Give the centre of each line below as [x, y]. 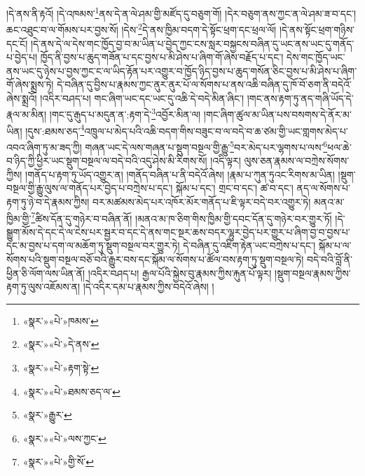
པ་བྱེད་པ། [22, 57]
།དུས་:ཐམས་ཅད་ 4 [55, 129]
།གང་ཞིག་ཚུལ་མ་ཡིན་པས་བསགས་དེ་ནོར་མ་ [277, 114]
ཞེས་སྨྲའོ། [22, 98]
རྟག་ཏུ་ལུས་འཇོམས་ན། [43, 287]
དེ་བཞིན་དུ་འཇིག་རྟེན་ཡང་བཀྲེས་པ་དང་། [249, 245]
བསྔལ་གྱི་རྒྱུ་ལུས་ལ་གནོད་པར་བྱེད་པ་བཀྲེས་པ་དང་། [90, 188]
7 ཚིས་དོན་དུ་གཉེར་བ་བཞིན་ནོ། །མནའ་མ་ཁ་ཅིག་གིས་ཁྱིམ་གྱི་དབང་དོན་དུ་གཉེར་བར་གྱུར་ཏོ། [181, 217]
